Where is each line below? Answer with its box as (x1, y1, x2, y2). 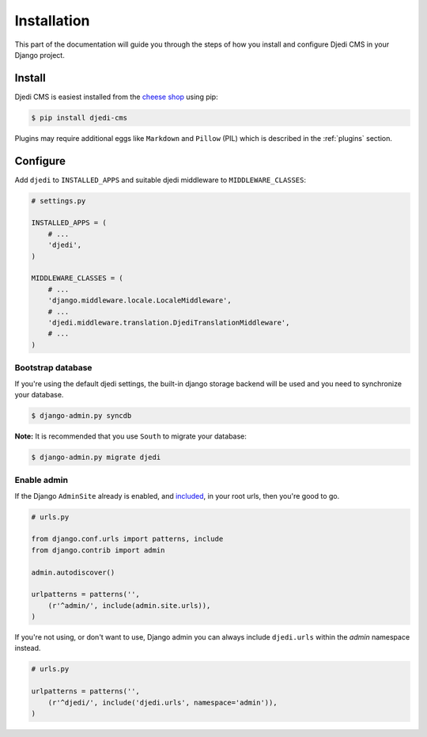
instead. (14, 644, 41, 653)
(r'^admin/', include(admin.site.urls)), (47, 601, 211, 610)
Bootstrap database (14, 363, 93, 374)
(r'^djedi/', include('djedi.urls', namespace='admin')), (47, 697, 278, 707)
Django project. (14, 50, 65, 59)
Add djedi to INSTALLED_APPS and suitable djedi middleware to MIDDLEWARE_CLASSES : (14, 175, 306, 184)
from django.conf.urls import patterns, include (31, 534, 224, 544)
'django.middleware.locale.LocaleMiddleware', (47, 296, 232, 305)
